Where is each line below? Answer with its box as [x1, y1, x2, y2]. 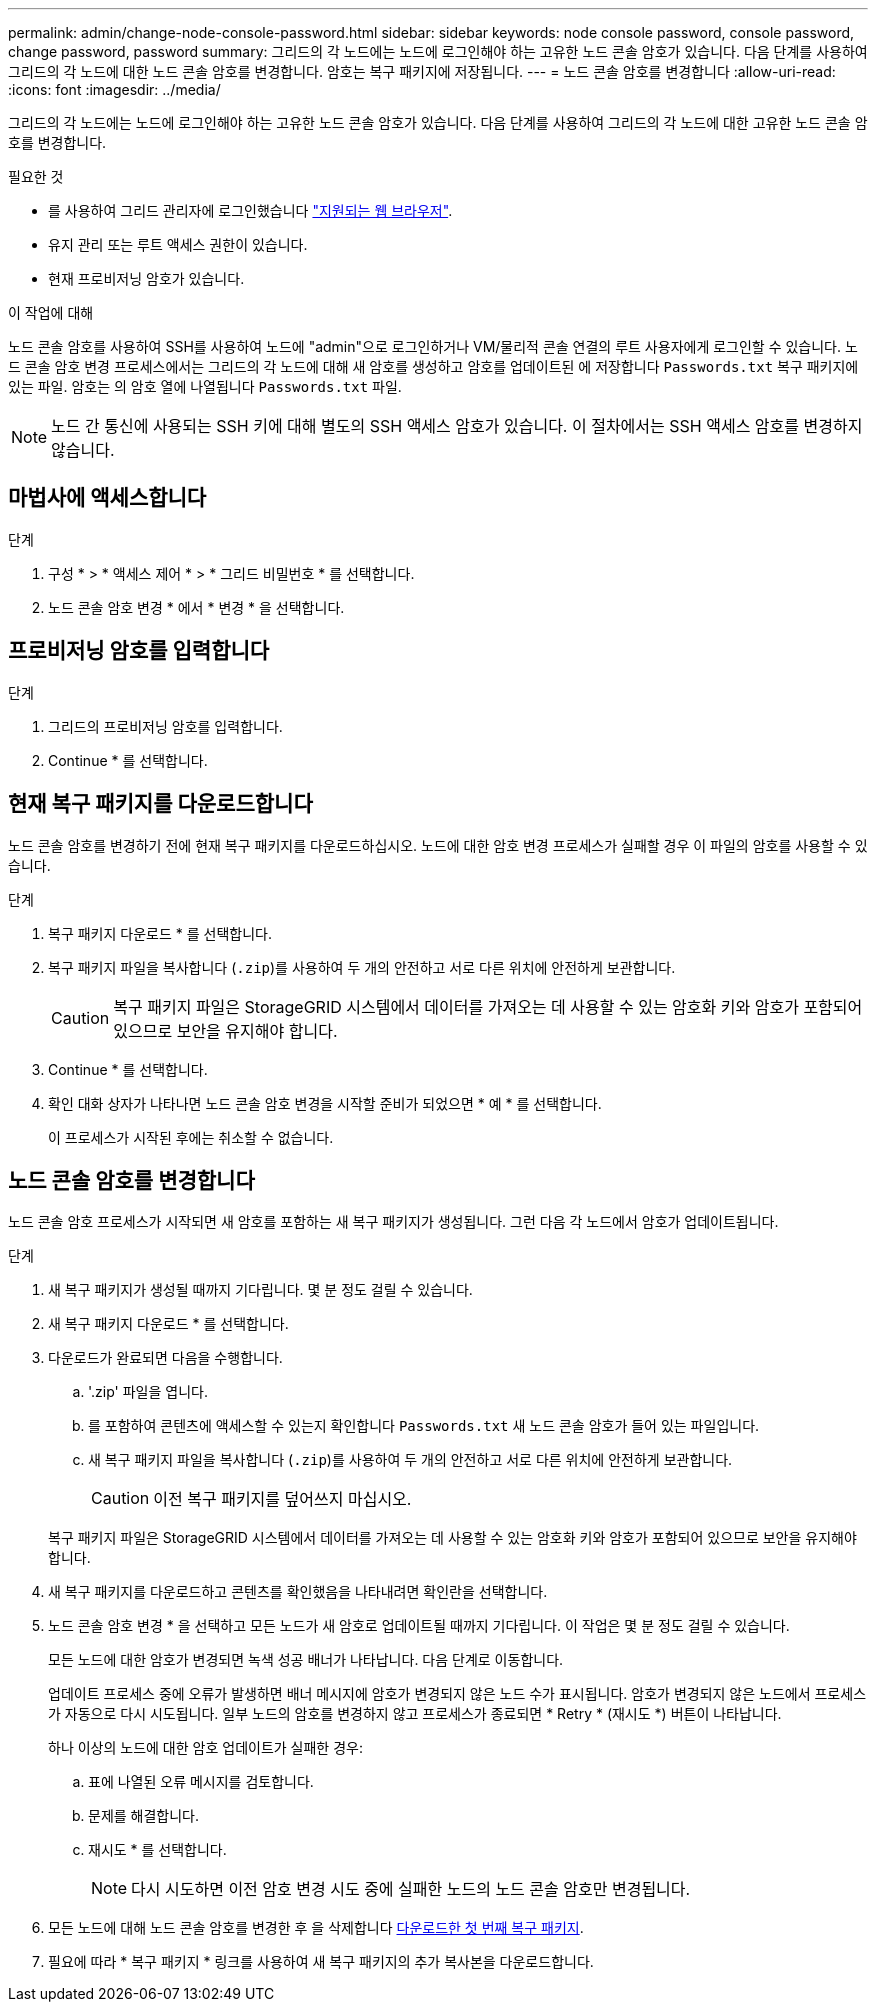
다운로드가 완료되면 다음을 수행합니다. [48, 1349, 283, 1367]
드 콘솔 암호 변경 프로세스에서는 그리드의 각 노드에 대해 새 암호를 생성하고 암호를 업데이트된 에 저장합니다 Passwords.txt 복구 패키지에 [8, 358, 859, 375]
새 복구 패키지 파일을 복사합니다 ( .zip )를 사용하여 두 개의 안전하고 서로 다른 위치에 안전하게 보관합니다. [88, 1451, 733, 1469]
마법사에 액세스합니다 [8, 485, 207, 511]
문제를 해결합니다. [88, 1807, 200, 1825]
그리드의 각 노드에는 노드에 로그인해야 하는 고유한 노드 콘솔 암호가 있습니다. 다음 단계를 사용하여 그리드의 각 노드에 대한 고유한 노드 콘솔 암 [8, 114, 868, 131]
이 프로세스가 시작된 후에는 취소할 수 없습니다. [48, 1128, 334, 1146]
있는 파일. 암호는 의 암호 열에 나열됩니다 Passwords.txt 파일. [8, 378, 402, 395]
